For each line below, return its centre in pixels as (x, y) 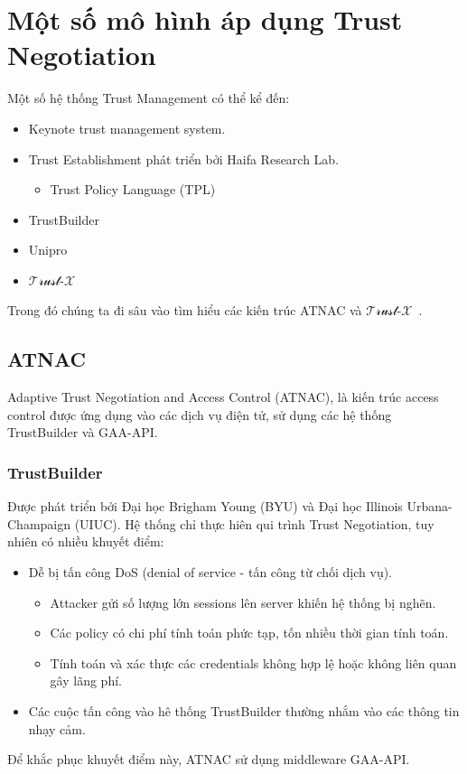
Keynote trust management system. (127, 128)
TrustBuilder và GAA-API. (83, 432)
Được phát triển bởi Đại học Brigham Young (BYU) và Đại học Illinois (205, 506)
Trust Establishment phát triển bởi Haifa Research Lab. (184, 159)
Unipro (48, 250)
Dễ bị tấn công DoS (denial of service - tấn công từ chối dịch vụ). (210, 572)
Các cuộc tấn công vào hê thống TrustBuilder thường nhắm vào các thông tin (244, 711)
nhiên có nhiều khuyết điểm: (86, 541)
